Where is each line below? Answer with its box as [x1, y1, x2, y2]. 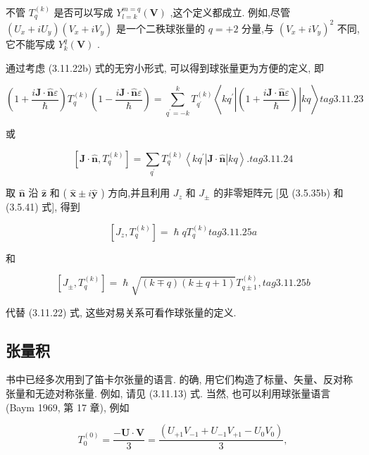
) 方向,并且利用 [101, 185, 170, 200]
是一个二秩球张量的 [115, 20, 205, 35]
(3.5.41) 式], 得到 [6, 199, 80, 214]
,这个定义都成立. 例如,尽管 [170, 5, 290, 19]
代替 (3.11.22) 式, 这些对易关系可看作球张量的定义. [6, 304, 237, 319]
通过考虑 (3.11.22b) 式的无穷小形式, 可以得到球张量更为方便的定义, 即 [6, 60, 324, 75]
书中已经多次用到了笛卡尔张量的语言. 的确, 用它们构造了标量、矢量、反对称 [6, 372, 354, 387]
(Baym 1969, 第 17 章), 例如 [6, 399, 130, 414]
